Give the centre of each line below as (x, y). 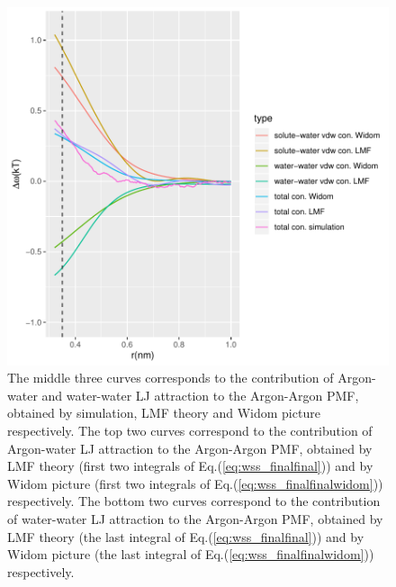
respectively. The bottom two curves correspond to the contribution (194, 501)
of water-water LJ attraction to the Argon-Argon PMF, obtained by (195, 518)
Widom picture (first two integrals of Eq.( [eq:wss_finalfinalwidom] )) (195, 483)
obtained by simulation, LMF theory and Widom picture (164, 413)
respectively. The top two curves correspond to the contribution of (190, 430)
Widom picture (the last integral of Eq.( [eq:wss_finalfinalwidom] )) (191, 554)
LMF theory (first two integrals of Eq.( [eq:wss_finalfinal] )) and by (190, 466)
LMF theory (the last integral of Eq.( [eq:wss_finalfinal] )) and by (186, 536)
